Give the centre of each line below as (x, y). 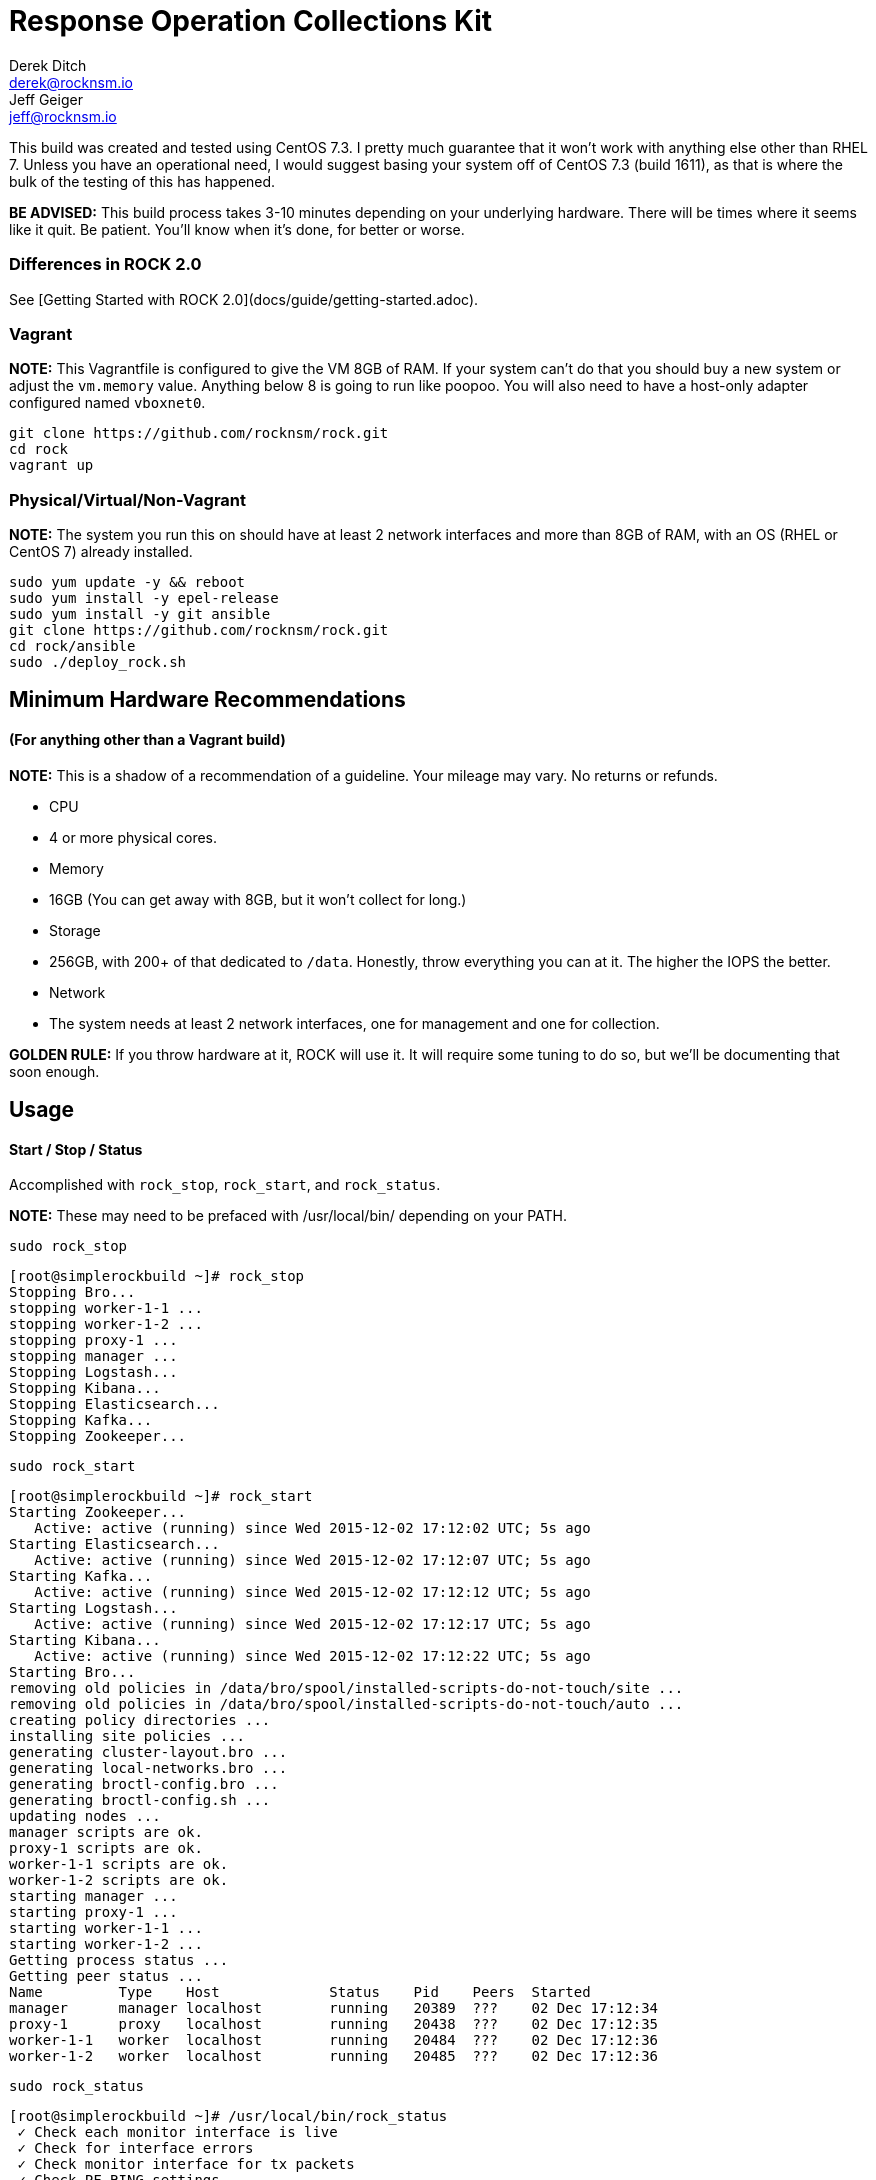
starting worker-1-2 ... (106, 1944)
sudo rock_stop (68, 1246)
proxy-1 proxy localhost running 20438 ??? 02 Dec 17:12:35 (334, 2024)
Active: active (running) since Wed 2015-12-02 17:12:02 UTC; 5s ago (312, 1528)
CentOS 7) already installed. (101, 551)
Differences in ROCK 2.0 (105, 264)
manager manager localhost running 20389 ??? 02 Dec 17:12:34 (334, 2008)
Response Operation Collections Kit (251, 21)
